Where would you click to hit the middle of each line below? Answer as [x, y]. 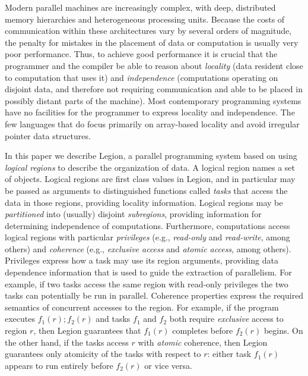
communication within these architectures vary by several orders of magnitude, [148, 31]
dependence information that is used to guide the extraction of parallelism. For [148, 272]
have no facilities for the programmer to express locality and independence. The [150, 112]
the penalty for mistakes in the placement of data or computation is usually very [152, 42]
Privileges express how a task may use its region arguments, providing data [142, 260]
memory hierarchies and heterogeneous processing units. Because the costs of [145, 19]
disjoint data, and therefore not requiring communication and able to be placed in [154, 89]
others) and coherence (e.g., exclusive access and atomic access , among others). [148, 248]
